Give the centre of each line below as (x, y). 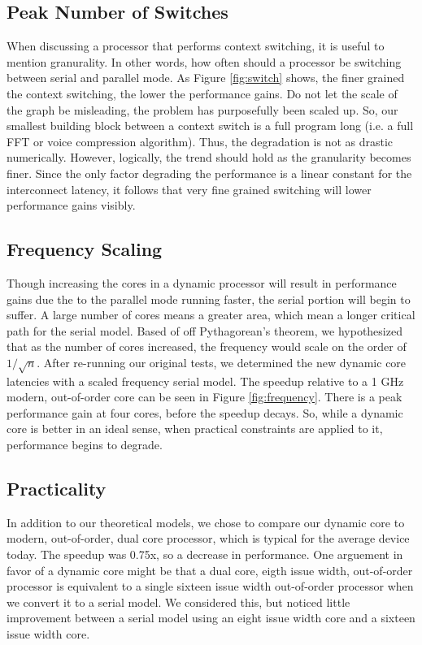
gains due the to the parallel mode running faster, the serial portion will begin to (209, 299)
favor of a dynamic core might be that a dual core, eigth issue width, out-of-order (210, 570)
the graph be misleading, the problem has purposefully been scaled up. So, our (202, 109)
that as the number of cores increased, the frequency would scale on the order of (207, 346)
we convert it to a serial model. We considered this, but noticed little (178, 602)
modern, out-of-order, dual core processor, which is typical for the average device (208, 538)
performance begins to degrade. (85, 445)
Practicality (57, 489)
